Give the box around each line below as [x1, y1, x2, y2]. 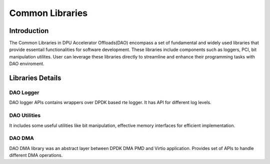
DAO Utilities [9, 112, 41, 119]
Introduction [9, 26, 49, 35]
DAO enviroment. [9, 60, 44, 67]
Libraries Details [9, 74, 61, 82]
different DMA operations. [9, 152, 63, 158]
